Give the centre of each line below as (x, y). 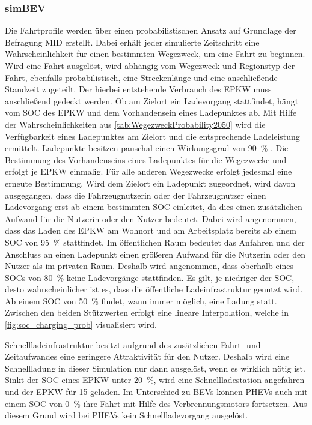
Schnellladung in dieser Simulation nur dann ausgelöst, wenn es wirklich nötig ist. (155, 368)
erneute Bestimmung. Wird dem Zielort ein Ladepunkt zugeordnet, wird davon (150, 183)
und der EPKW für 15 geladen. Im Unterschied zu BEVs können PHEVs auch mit (156, 392)
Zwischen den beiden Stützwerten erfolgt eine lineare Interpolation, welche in (147, 312)
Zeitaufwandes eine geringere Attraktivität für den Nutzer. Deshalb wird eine (147, 356)
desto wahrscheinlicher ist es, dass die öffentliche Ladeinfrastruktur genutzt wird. (154, 289)
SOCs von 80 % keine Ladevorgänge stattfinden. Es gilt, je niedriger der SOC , (150, 277)
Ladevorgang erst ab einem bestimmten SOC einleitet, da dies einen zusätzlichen (154, 207)
